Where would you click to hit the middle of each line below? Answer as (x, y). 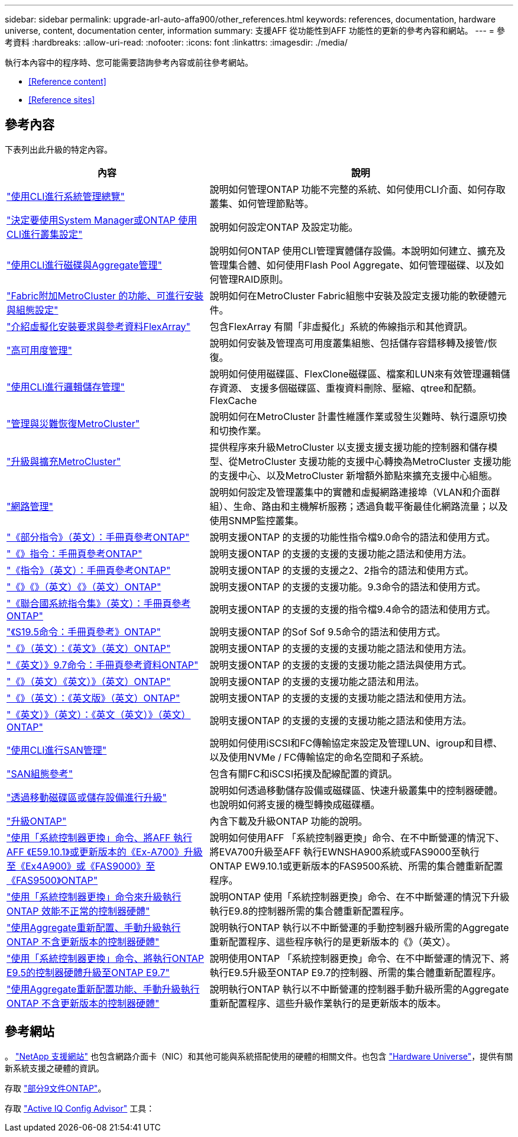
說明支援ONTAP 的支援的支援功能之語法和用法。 (317, 681)
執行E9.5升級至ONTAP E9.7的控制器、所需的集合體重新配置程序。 (355, 972)
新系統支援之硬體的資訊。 (54, 1068)
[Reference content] (67, 81)
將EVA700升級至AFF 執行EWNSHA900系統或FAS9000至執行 (344, 852)
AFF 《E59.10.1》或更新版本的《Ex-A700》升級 (105, 852)
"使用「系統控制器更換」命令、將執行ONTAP (105, 958)
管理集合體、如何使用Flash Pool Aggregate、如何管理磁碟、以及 (352, 265)
